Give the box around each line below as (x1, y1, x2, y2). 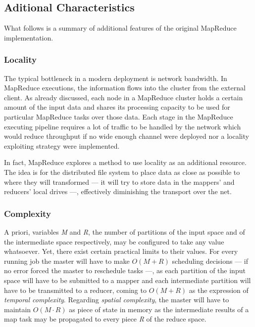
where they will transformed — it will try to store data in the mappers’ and (4, 176, 235, 187)
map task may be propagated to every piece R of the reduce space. (4, 314, 206, 324)
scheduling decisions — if (172, 255, 249, 266)
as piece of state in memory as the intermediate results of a (69, 304, 249, 314)
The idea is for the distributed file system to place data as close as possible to (4, 166, 240, 177)
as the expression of (189, 285, 249, 295)
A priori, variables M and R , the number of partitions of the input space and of (4, 226, 245, 237)
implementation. (4, 32, 53, 42)
